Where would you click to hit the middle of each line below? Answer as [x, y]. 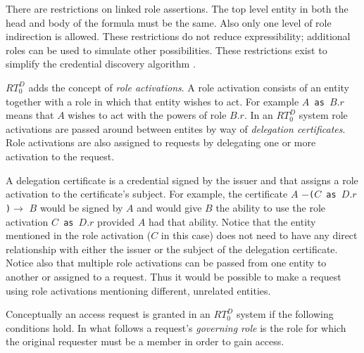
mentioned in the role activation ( [79, 235]
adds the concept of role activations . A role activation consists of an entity [189, 87]
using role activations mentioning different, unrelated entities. [138, 290]
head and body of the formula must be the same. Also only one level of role [169, 22]
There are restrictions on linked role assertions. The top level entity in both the [177, 8]
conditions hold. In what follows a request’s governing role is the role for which [176, 327]
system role [323, 115]
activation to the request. [60, 156]
